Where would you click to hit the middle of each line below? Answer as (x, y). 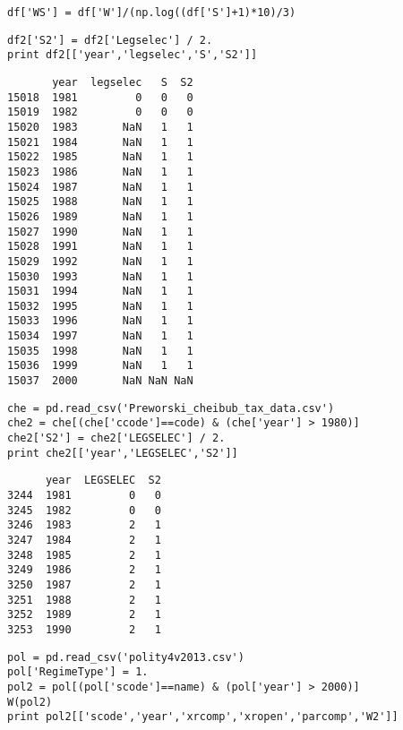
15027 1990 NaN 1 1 (100, 232)
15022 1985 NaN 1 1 (100, 157)
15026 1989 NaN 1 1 (100, 216)
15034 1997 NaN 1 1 (100, 336)
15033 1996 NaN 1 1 (100, 321)
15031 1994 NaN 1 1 (100, 292)
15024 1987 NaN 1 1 (100, 187)
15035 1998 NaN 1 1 (100, 351)
